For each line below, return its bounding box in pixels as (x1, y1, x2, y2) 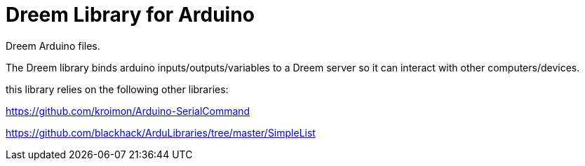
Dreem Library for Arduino (6, 3, 255, 27)
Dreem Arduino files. (6, 39, 100, 52)
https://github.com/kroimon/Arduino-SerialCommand (6, 104, 250, 117)
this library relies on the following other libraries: (6, 83, 229, 95)
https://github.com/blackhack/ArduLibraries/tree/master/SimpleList (6, 126, 316, 139)
